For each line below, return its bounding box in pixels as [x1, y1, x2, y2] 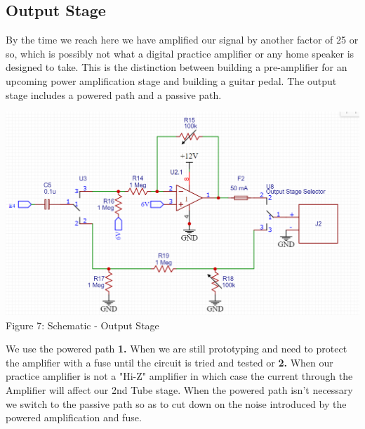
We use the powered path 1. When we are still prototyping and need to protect [6, 341, 347, 356]
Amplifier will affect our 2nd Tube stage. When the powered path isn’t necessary [6, 383, 353, 397]
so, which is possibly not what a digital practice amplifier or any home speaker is [6, 46, 354, 60]
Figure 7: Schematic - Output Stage [6, 317, 159, 332]
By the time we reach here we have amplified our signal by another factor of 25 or [6, 32, 359, 47]
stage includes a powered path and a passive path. [6, 87, 222, 102]
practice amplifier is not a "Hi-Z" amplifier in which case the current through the [6, 369, 353, 383]
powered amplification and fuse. [6, 410, 142, 425]
